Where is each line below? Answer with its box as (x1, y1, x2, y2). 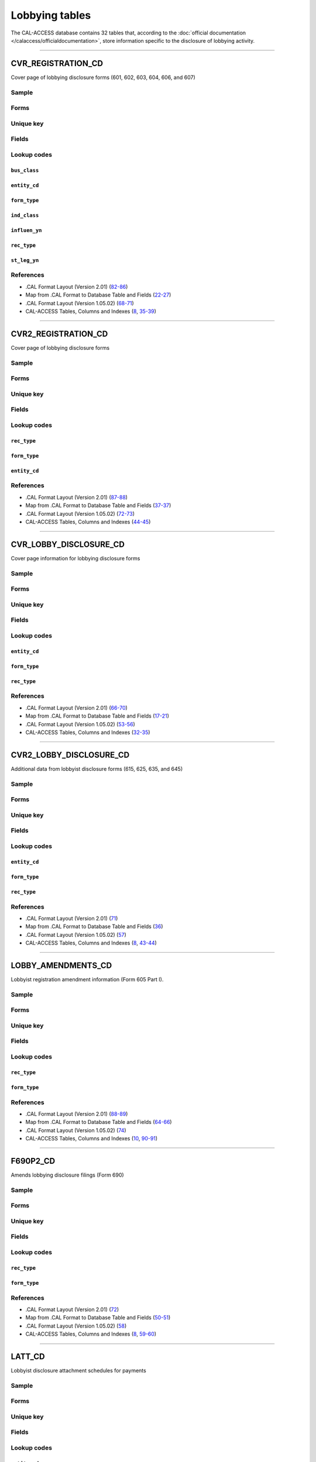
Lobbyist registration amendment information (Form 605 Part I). (11, 975, 164, 982)
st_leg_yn (11, 257, 39, 263)
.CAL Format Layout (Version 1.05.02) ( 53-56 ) (25, 720, 136, 727)
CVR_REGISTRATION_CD (11, 58, 104, 68)
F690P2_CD (11, 1156, 56, 1166)
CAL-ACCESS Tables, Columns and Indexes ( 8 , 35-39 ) (25, 308, 156, 315)
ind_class (11, 212, 39, 219)
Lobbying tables (11, 9, 91, 22)
